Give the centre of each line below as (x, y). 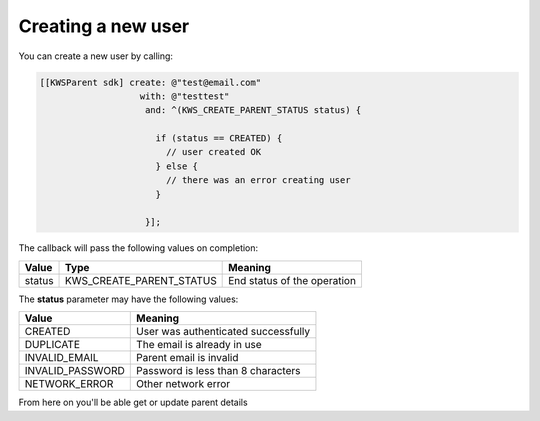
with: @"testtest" (184, 96)
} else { (177, 166)
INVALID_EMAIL (61, 358)
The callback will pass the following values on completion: (138, 248)
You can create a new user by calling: (96, 56)
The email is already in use (199, 345)
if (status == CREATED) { (219, 138)
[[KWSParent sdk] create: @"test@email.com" (150, 82)
